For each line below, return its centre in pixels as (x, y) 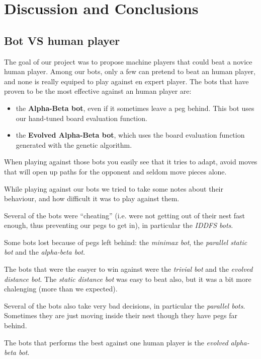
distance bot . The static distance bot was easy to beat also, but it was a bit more (128, 279)
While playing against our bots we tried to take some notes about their (114, 188)
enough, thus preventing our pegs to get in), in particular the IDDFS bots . (119, 225)
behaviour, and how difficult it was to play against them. (92, 198)
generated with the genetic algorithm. (74, 144)
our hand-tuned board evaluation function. (81, 118)
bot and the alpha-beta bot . (45, 252)
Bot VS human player (62, 40)
